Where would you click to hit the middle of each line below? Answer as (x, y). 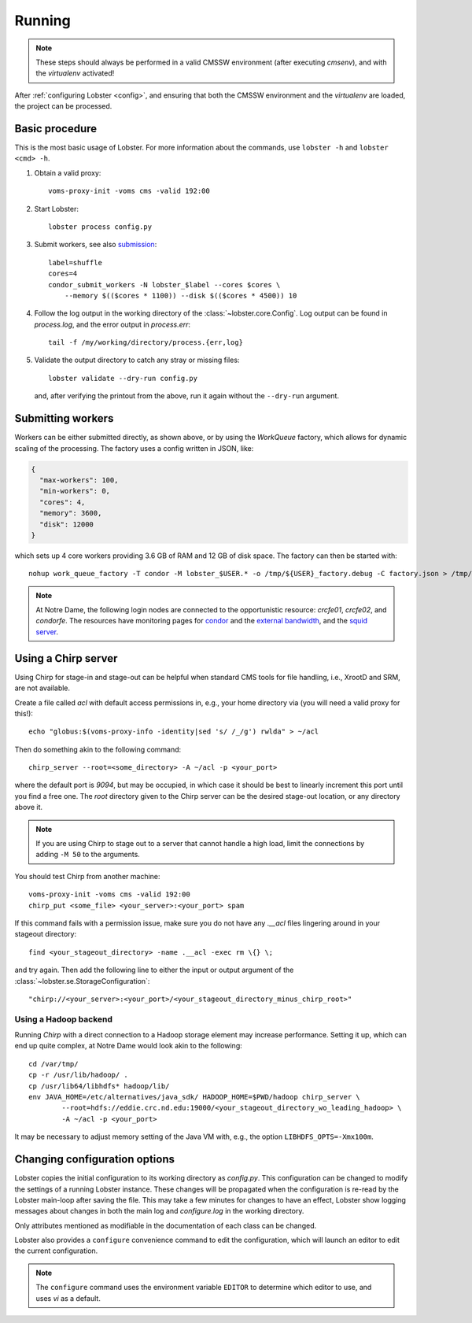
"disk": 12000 (67, 524)
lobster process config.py (100, 227)
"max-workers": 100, (79, 480)
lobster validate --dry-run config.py (123, 378)
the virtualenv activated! (75, 73)
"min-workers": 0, (75, 491)
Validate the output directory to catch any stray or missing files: (137, 360)
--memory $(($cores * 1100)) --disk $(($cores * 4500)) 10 (181, 296)
